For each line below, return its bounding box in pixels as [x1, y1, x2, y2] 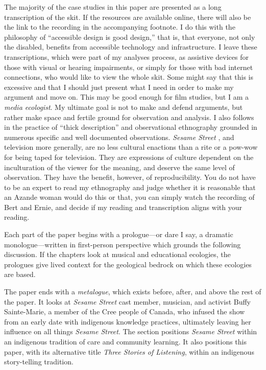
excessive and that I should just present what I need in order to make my [4, 81, 234, 92]
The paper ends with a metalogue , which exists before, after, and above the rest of [4, 286, 261, 297]
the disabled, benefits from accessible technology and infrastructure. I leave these [4, 41, 257, 52]
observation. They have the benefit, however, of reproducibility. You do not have [4, 172, 256, 182]
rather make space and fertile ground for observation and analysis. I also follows [4, 111, 254, 122]
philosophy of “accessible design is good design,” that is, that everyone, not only [4, 31, 255, 42]
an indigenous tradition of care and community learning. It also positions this [4, 336, 247, 346]
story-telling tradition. [4, 356, 74, 367]
